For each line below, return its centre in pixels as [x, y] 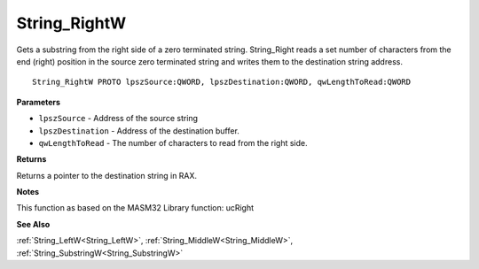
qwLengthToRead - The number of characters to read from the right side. [173, 142]
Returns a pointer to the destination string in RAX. [107, 175]
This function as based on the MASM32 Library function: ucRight [135, 208]
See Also [33, 224]
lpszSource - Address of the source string [118, 119]
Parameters [39, 102]
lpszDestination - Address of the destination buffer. [139, 131]
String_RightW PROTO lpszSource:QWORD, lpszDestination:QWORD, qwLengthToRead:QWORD [222, 82]
